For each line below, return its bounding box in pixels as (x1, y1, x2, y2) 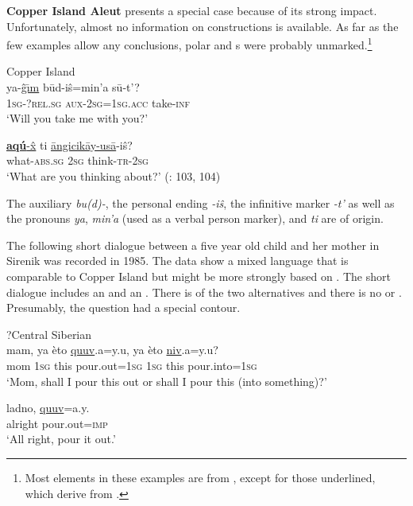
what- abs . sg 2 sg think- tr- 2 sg (6, 152, 149, 169)
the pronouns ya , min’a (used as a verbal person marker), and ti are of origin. (6, 210, 384, 227)
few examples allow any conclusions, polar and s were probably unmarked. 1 (6, 34, 372, 53)
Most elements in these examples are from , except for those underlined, (25, 469, 376, 485)
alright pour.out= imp (6, 415, 108, 431)
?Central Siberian (6, 325, 92, 342)
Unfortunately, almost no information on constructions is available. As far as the (6, 18, 399, 34)
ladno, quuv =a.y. (6, 399, 90, 416)
